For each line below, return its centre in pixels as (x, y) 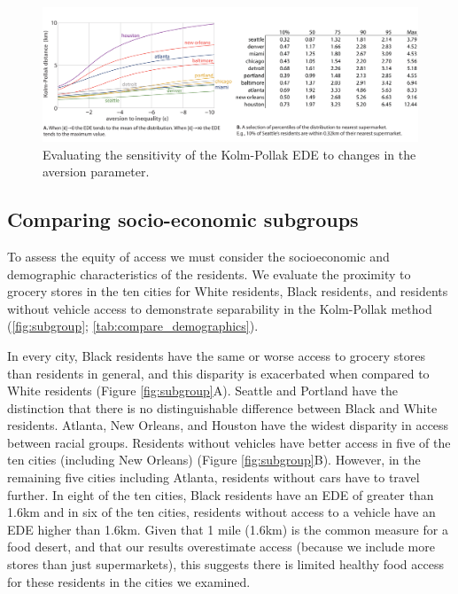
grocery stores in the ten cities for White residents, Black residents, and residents (228, 291)
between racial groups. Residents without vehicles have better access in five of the (229, 442)
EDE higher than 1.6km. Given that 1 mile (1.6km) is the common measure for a (228, 529)
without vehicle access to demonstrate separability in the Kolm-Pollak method (220, 308)
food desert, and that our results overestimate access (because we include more (221, 547)
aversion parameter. (96, 172)
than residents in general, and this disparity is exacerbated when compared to (218, 373)
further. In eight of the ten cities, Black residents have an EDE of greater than (221, 494)
